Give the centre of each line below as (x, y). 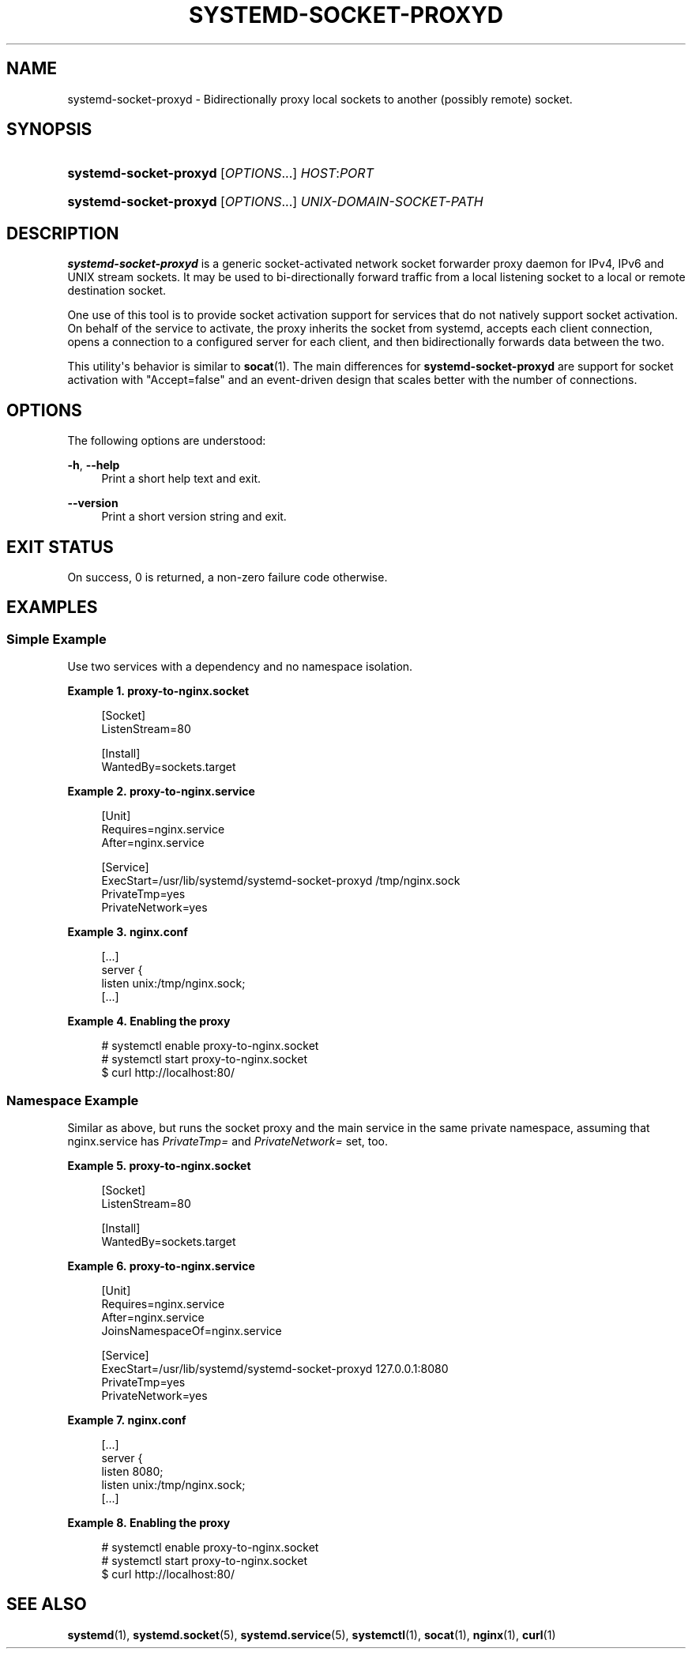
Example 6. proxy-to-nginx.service (161, 1266)
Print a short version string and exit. (194, 517)
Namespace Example (73, 1100)
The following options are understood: (167, 441)
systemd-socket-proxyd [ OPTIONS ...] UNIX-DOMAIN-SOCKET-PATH (275, 202)
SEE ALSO (47, 1604)
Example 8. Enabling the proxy (149, 1522)
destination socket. (117, 291)
